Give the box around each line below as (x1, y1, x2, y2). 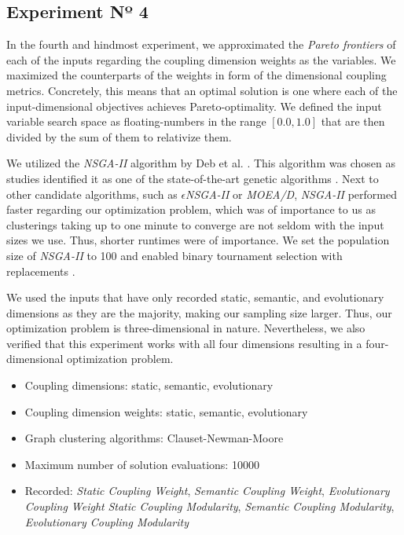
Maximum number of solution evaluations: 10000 (24, 456, 259, 472)
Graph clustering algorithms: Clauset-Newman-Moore (24, 430, 284, 446)
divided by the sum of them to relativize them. (6, 128, 232, 145)
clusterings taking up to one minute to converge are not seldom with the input (6, 216, 384, 233)
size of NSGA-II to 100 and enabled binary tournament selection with (6, 247, 343, 263)
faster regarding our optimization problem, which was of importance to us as (6, 201, 376, 218)
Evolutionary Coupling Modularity (24, 513, 189, 530)
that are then (321, 113, 385, 130)
